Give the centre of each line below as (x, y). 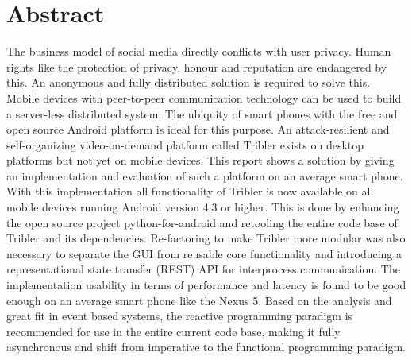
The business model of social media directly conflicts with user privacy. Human (199, 51)
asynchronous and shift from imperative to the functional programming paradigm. (206, 347)
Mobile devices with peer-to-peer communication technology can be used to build (204, 97)
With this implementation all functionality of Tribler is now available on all (190, 191)
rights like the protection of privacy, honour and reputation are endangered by (197, 66)
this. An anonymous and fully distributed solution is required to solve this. (189, 82)
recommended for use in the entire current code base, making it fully (173, 331)
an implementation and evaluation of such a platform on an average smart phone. (205, 175)
